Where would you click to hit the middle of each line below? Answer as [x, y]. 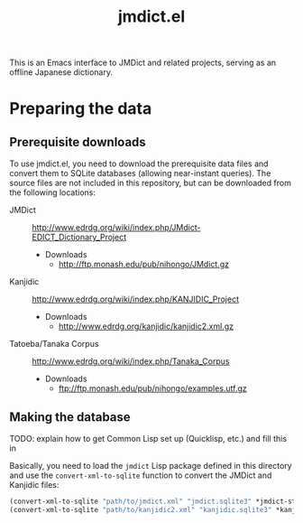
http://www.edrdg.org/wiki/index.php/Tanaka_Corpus [131, 361]
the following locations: [53, 192]
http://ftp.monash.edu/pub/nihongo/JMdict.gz [144, 265]
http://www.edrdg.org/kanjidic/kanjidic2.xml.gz [146, 326]
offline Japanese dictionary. [61, 72]
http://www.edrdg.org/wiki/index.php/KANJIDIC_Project [135, 299]
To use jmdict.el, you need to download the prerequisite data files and [139, 163]
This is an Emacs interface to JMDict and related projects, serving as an [143, 63]
